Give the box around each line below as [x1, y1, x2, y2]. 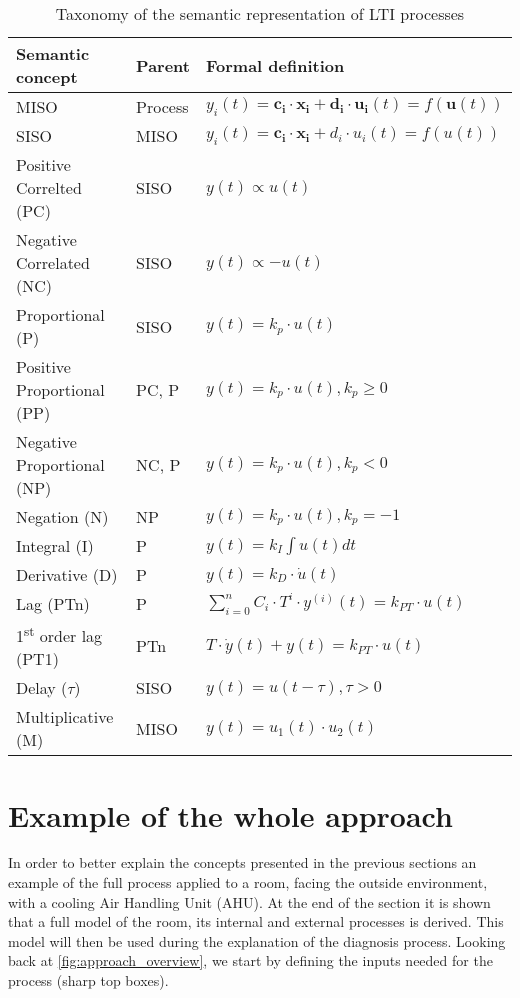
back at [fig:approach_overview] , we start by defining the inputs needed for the [8, 950, 493, 971]
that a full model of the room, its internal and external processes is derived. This [8, 911, 504, 932]
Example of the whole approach [8, 794, 453, 835]
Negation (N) [16, 505, 109, 528]
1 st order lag [16, 621, 103, 648]
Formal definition [205, 53, 345, 77]
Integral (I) [16, 534, 94, 557]
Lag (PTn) [16, 592, 90, 615]
